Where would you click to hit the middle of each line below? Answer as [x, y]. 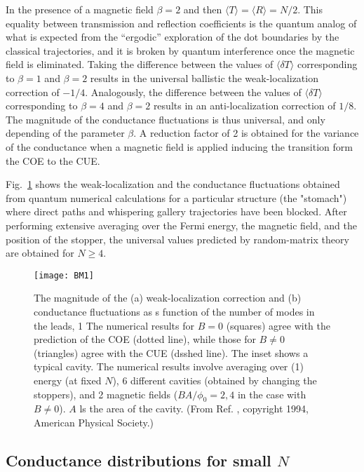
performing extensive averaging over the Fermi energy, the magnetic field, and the [182, 225]
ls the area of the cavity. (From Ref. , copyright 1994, [194, 409]
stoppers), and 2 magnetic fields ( [106, 394]
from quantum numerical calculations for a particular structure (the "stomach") [176, 197]
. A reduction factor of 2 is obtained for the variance [246, 133]
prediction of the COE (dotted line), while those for [145, 339]
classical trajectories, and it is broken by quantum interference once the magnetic [180, 50]
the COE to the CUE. [53, 160]
